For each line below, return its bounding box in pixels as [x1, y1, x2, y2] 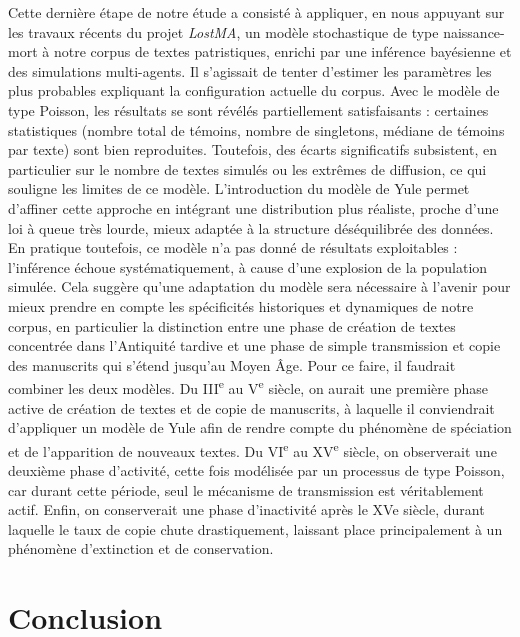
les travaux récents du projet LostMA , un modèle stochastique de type [8, 21, 439, 42]
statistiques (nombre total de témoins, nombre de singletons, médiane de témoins [8, 119, 505, 140]
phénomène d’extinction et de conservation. [8, 538, 274, 559]
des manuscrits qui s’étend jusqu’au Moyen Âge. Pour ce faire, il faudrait [8, 354, 456, 375]
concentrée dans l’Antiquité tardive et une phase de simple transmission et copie [8, 335, 501, 356]
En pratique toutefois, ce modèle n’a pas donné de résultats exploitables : [8, 237, 458, 258]
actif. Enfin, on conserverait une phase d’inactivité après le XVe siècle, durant [8, 499, 485, 520]
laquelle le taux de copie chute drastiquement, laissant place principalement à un [8, 518, 503, 539]
